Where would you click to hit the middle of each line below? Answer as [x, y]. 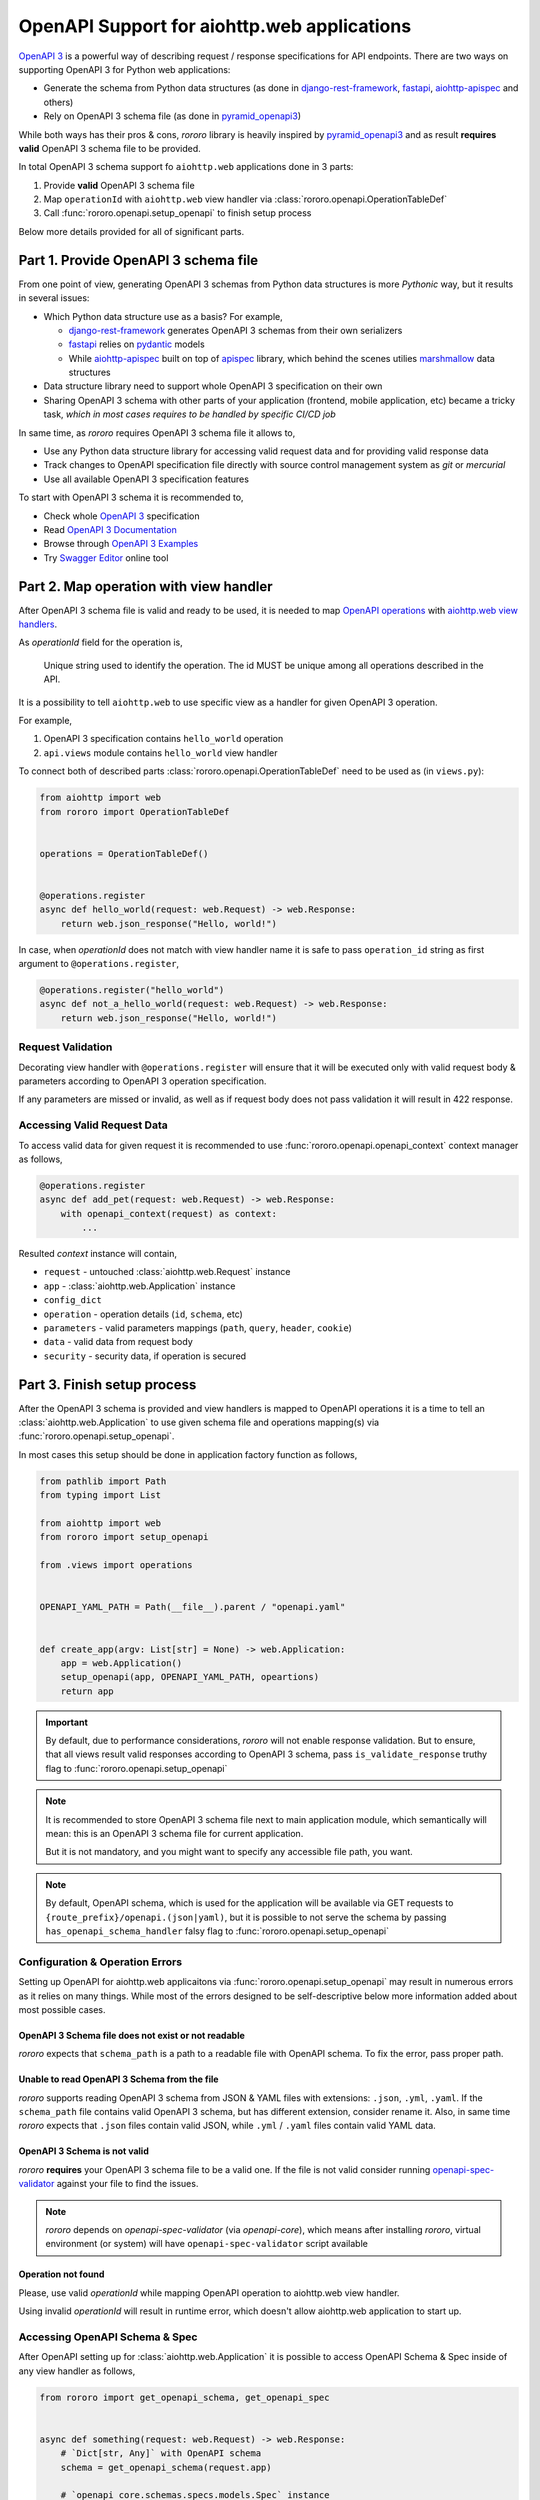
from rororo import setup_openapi [124, 1537]
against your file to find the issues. [127, 2184]
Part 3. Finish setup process [107, 1384]
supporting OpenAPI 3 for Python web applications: [124, 69]
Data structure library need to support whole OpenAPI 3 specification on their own [213, 386]
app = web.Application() [121, 1663]
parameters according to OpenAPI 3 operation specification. [142, 1081]
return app [87, 1691]
